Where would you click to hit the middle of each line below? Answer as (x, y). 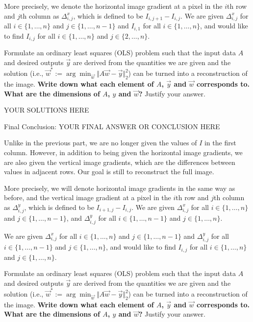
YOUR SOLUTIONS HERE (47, 110)
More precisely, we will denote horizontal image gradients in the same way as (120, 188)
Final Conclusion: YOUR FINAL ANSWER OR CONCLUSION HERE (112, 126)
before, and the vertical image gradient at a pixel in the (88, 197)
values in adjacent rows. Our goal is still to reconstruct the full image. (109, 172)
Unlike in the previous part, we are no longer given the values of (101, 143)
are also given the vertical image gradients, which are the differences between (120, 162)
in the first (220, 143)
